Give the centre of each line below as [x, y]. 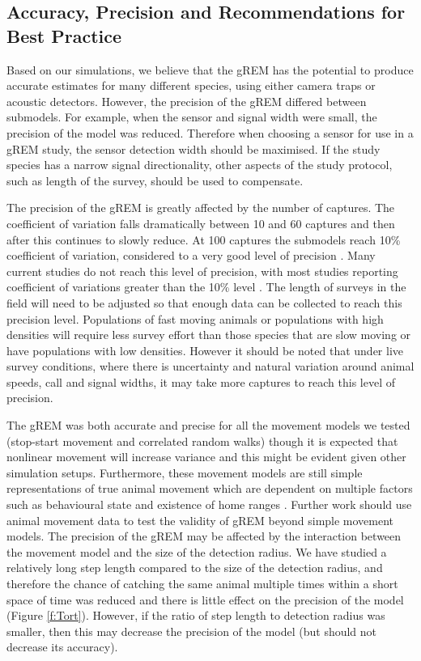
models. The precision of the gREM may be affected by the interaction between [204, 536]
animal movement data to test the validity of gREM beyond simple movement [200, 520]
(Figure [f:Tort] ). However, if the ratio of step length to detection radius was [196, 615]
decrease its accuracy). [62, 647]
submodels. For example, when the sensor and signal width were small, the [192, 117]
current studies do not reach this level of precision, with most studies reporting [202, 271]
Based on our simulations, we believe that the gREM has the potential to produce [210, 69]
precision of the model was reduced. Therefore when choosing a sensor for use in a [210, 132]
